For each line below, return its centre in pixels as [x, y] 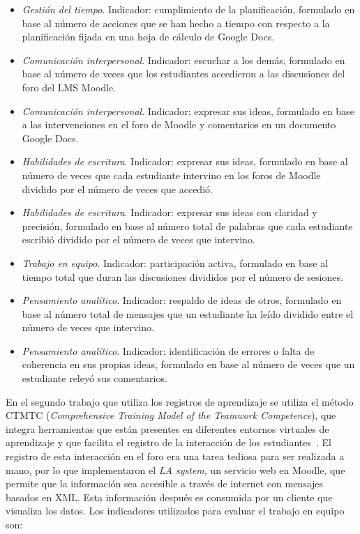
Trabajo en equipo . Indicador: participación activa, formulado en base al [175, 262]
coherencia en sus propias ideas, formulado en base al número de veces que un [188, 364]
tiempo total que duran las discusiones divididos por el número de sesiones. [182, 276]
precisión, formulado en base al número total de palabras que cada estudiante [187, 226]
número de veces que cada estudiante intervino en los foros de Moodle [171, 175]
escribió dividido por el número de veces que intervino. [138, 239]
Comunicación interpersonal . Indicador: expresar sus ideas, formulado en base [188, 110]
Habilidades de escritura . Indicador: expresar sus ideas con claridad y [170, 212]
